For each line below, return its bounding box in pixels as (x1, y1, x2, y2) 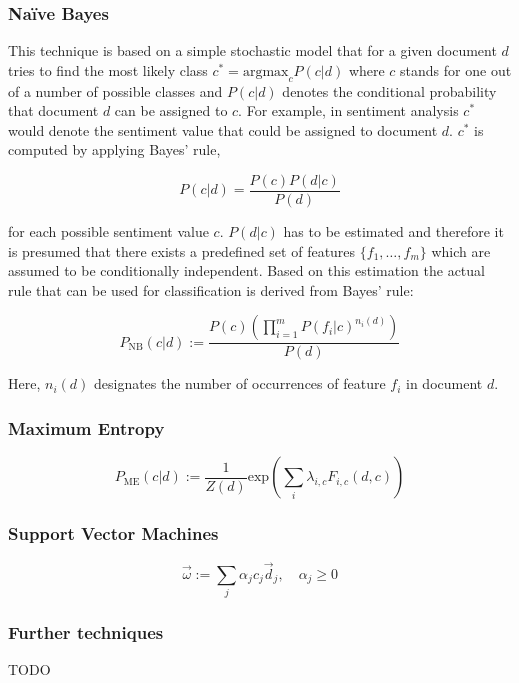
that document (8, 100, 99, 121)
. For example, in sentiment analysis (238, 100, 459, 121)
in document (406, 373, 483, 394)
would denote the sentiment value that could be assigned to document (8, 119, 438, 140)
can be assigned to (114, 100, 228, 121)
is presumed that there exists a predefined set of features (8, 240, 356, 261)
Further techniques (8, 619, 164, 644)
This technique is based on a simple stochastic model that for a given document (8, 40, 497, 61)
